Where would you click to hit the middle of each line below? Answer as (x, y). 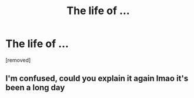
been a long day (35, 88)
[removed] (18, 60)
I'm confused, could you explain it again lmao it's (97, 78)
